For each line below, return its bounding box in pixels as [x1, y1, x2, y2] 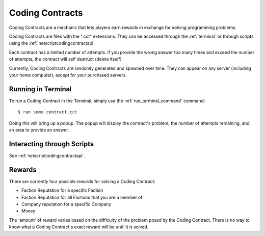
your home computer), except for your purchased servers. [9, 72, 127, 78]
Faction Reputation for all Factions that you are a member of [21, 194, 143, 200]
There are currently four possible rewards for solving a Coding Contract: [9, 178, 156, 184]
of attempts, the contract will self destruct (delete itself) [9, 56, 122, 62]
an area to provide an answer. [9, 127, 69, 132]
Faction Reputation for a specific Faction [21, 187, 103, 193]
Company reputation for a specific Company [21, 201, 111, 207]
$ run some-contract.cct [18, 109, 78, 115]
